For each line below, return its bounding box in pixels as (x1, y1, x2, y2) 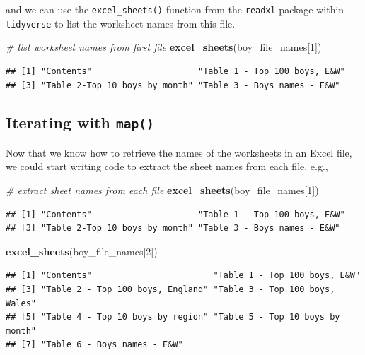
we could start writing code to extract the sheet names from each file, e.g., (6, 159, 328, 174)
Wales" (6, 298, 36, 308)
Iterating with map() (6, 112, 154, 133)
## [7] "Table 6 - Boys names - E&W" (6, 339, 183, 350)
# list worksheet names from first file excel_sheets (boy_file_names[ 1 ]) (6, 40, 322, 54)
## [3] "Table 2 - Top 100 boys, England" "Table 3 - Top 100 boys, (6, 284, 335, 295)
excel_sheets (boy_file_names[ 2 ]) (6, 243, 158, 258)
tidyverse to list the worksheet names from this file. (6, 16, 236, 30)
